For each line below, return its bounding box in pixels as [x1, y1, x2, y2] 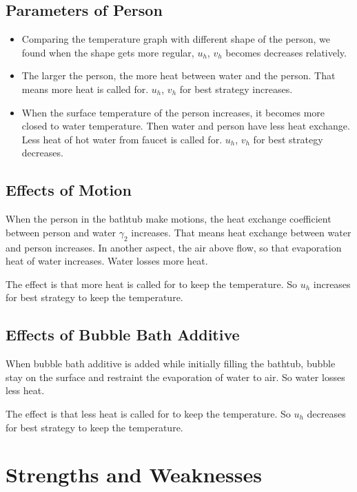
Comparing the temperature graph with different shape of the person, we [21, 32, 331, 46]
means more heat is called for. [21, 81, 149, 96]
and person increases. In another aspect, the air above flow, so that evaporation [6, 240, 342, 254]
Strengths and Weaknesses [6, 460, 262, 489]
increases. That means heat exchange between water [131, 225, 351, 239]
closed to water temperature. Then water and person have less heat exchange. [21, 119, 350, 133]
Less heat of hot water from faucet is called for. [21, 132, 223, 146]
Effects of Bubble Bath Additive [6, 324, 240, 345]
